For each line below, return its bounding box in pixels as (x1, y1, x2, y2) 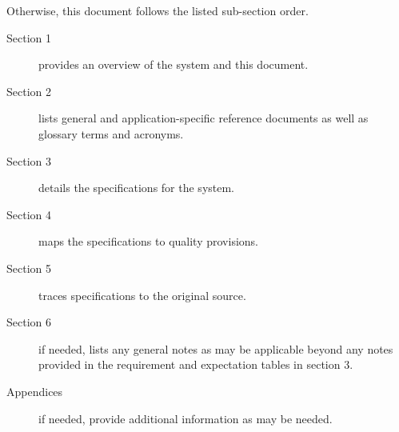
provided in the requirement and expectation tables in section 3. (38, 356, 353, 373)
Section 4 (6, 206, 51, 222)
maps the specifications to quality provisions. (38, 233, 258, 250)
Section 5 (6, 259, 51, 276)
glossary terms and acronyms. (38, 125, 184, 142)
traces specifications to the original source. (38, 286, 246, 303)
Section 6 (6, 314, 51, 330)
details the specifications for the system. (38, 179, 235, 196)
